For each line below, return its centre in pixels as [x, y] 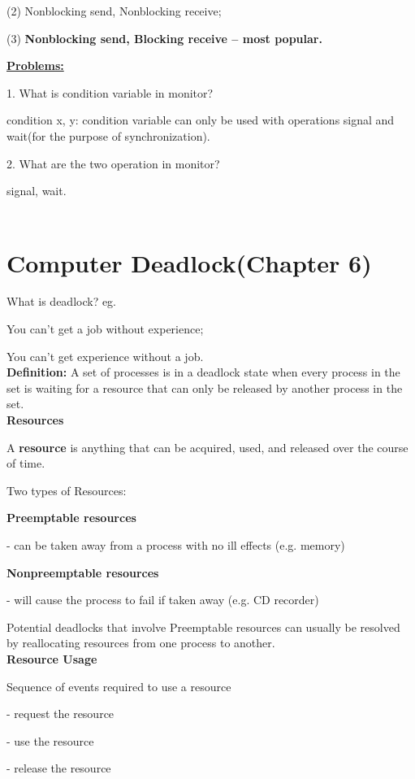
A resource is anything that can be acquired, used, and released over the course [207, 447]
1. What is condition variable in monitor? [110, 92]
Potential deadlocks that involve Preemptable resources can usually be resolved [203, 627]
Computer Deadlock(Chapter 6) [189, 262]
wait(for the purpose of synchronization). [108, 135]
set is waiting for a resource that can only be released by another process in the [205, 387]
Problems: [35, 65]
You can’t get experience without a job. [105, 356]
